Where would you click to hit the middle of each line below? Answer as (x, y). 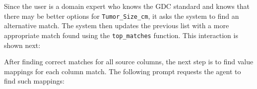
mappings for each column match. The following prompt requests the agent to (123, 71)
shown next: (22, 45)
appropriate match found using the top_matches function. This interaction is (121, 35)
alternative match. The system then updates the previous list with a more (117, 25)
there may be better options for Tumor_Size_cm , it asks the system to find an (122, 16)
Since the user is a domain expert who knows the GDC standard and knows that (127, 6)
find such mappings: (34, 81)
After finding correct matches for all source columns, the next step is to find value (129, 62)
